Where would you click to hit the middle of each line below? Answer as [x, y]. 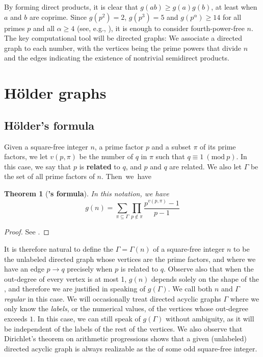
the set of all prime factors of [49, 176]
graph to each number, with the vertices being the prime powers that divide [123, 48]
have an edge [24, 269]
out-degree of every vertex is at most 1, [65, 278]
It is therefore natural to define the [59, 248]
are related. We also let [205, 166]
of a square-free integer [189, 248]
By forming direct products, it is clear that [71, 7]
